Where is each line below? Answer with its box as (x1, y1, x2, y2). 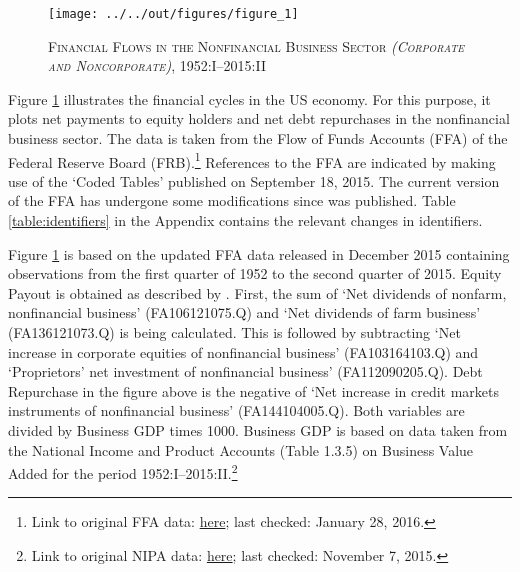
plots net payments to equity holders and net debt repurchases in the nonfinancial (8, 108, 510, 129)
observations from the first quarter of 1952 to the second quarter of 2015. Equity (8, 263, 502, 284)
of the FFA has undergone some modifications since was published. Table (8, 190, 456, 211)
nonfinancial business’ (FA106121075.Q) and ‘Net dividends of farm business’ (8, 302, 481, 323)
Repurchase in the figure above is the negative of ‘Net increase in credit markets (8, 380, 500, 401)
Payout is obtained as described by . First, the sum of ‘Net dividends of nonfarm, (8, 282, 507, 303)
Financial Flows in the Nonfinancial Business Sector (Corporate (48, 35, 465, 56)
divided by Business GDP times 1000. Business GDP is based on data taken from (8, 420, 508, 440)
